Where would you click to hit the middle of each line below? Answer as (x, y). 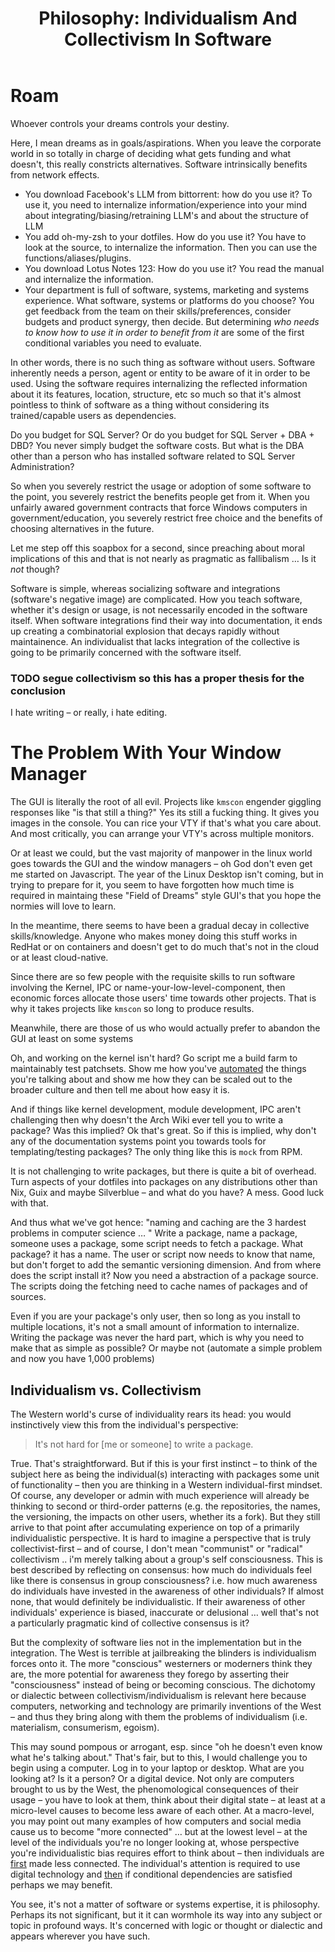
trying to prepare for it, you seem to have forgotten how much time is (152, 885)
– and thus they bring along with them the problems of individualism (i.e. (159, 1716)
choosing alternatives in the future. (82, 528)
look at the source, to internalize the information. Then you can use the (171, 247)
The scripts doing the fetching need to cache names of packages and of (159, 1286)
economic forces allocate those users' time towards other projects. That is (163, 998)
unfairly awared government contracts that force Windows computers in (159, 507)
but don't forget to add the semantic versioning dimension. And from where (166, 1265)
